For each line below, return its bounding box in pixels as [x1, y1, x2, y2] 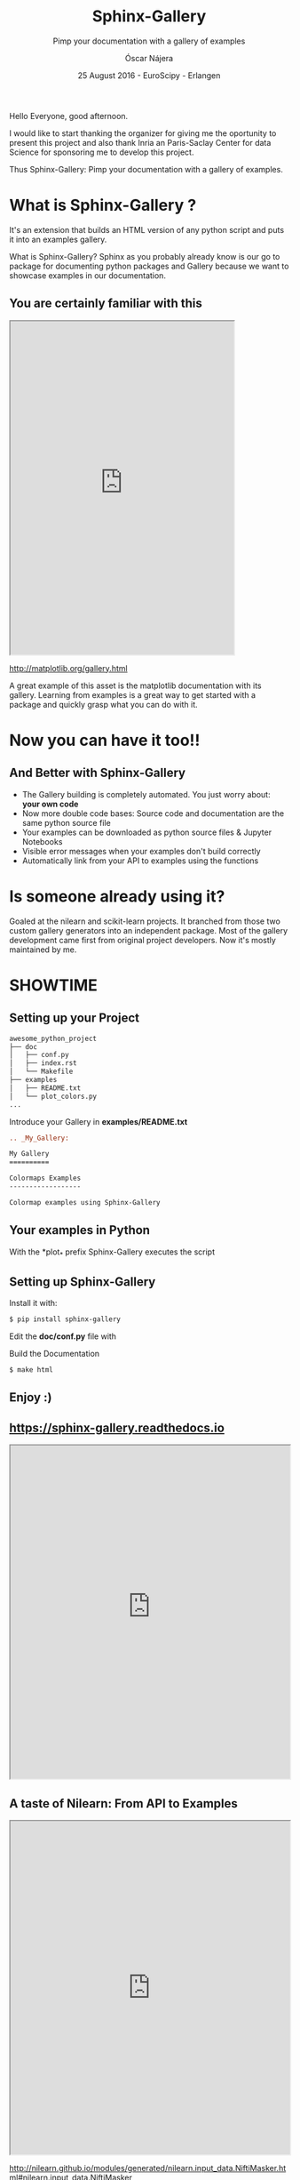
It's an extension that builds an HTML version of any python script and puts [9, 224, 285, 235]
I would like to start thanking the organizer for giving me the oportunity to [9, 127, 277, 139]
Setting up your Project [9, 1011, 140, 1026]
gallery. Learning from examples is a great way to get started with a [9, 689, 256, 700]
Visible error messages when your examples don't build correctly [21, 846, 261, 856]
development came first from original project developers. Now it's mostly [9, 934, 277, 945]
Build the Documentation [9, 1349, 100, 1359]
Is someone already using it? [9, 886, 225, 906]
